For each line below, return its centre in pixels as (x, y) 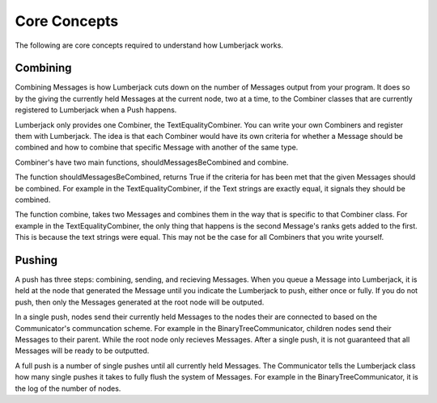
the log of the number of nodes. (68, 388)
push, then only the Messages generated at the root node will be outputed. (140, 302)
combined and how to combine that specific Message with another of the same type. (157, 147)
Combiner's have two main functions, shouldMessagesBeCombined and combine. (152, 162)
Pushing (36, 260)
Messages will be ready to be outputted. (82, 351)
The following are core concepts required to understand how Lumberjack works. (149, 45)
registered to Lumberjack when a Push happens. (96, 110)
